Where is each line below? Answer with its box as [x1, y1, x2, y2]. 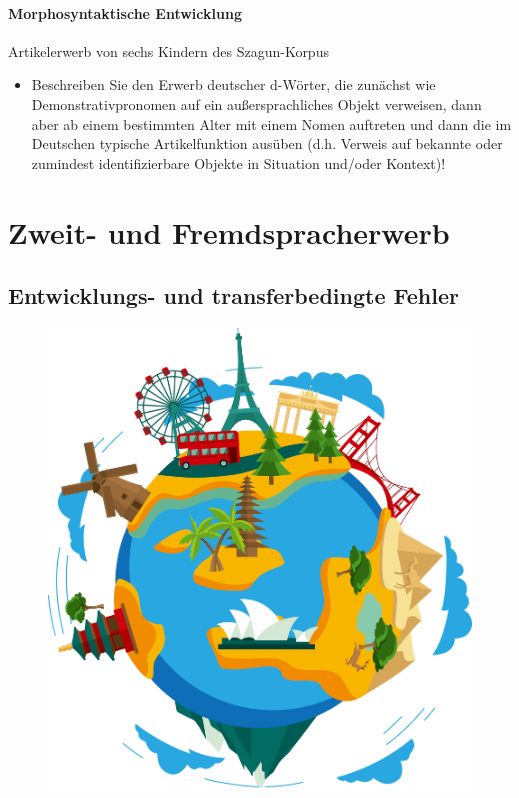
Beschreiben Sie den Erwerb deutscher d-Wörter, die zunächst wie [31, 74, 436, 95]
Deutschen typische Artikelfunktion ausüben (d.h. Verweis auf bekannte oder [31, 133, 503, 154]
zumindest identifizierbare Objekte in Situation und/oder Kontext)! [31, 152, 446, 173]
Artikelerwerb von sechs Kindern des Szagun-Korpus [8, 40, 329, 61]
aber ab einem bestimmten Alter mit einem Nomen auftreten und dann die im [31, 113, 512, 134]
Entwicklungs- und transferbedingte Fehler [8, 280, 459, 311]
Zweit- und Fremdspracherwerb [8, 211, 450, 252]
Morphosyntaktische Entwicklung [8, 2, 242, 23]
